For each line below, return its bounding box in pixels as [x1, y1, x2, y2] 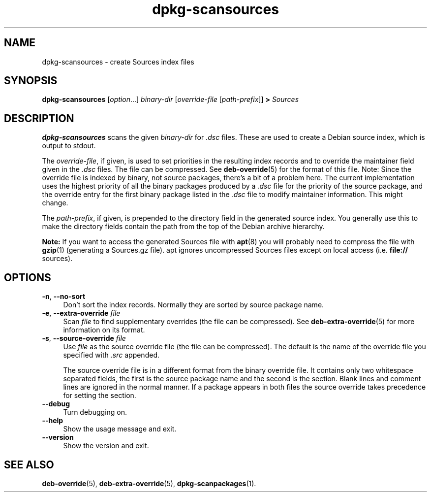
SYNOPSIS [4, 74, 58, 87]
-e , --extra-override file [42, 309, 121, 318]
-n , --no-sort [42, 292, 86, 301]
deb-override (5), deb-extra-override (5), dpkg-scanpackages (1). [42, 479, 256, 488]
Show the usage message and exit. [63, 425, 177, 433]
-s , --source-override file [42, 334, 126, 343]
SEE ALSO [4, 458, 54, 471]
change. [42, 198, 68, 207]
